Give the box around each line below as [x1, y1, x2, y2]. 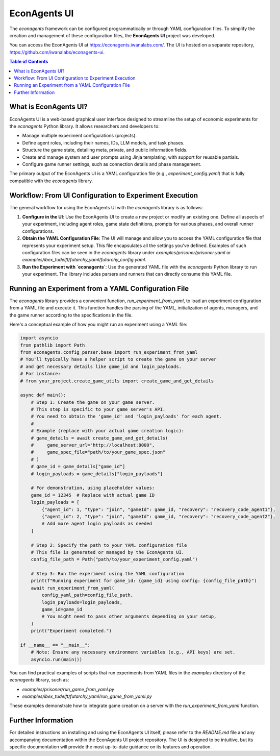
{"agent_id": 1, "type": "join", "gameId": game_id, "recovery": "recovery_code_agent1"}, [41, 506, 276, 513]
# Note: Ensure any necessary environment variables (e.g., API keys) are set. [31, 649, 236, 655]
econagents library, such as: [9, 677, 69, 683]
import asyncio [20, 335, 58, 341]
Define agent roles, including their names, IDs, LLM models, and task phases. [22, 139, 185, 145]
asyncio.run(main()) [31, 656, 83, 662]
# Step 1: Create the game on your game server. [31, 399, 155, 405]
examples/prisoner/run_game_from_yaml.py [22, 686, 115, 692]
